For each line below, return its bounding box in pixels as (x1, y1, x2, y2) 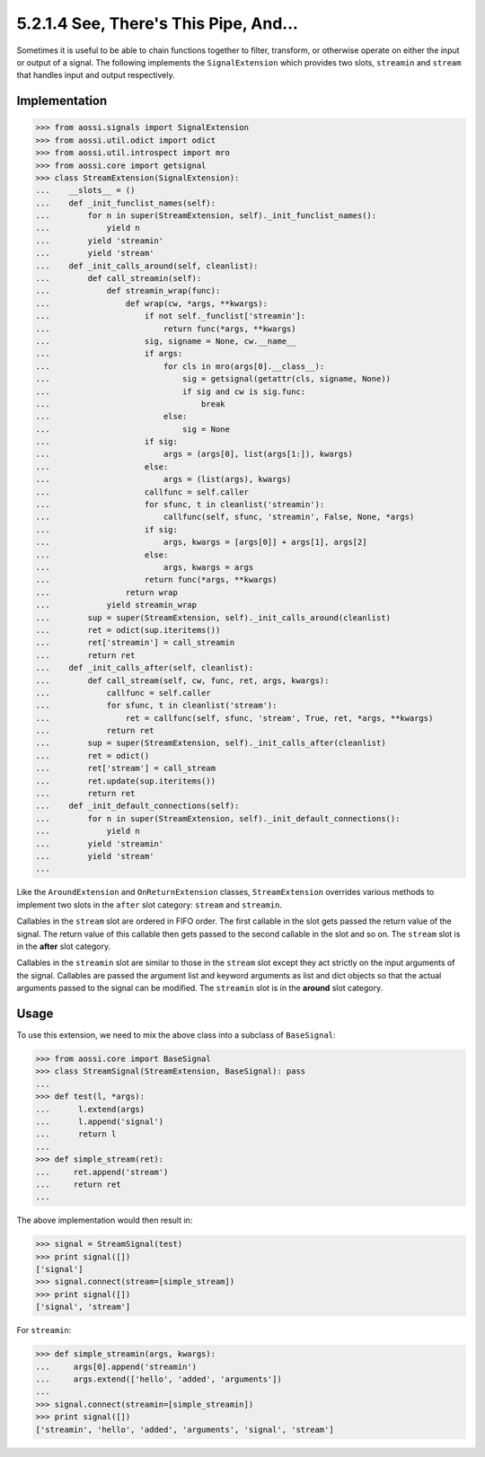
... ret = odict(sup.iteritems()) (35, 625, 221, 635)
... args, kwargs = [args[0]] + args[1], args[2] (35, 537, 367, 548)
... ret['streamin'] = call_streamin (35, 637, 235, 648)
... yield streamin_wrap (35, 600, 198, 610)
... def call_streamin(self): (35, 274, 202, 284)
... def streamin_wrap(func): (35, 285, 221, 296)
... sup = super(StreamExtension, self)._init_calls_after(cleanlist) (35, 738, 386, 749)
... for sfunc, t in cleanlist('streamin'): (35, 499, 325, 510)
